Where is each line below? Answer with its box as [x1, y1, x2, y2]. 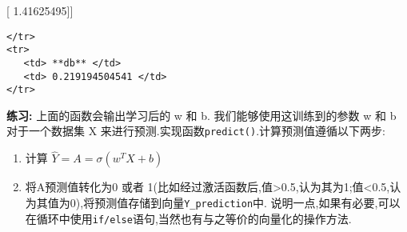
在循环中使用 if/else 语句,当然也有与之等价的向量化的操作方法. [25, 210, 352, 226]
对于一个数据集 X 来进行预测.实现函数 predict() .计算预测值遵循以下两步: [6, 122, 385, 139]
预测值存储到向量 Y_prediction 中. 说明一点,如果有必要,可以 [94, 194, 401, 210]
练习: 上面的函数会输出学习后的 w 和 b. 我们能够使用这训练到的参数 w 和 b [6, 106, 397, 123]
